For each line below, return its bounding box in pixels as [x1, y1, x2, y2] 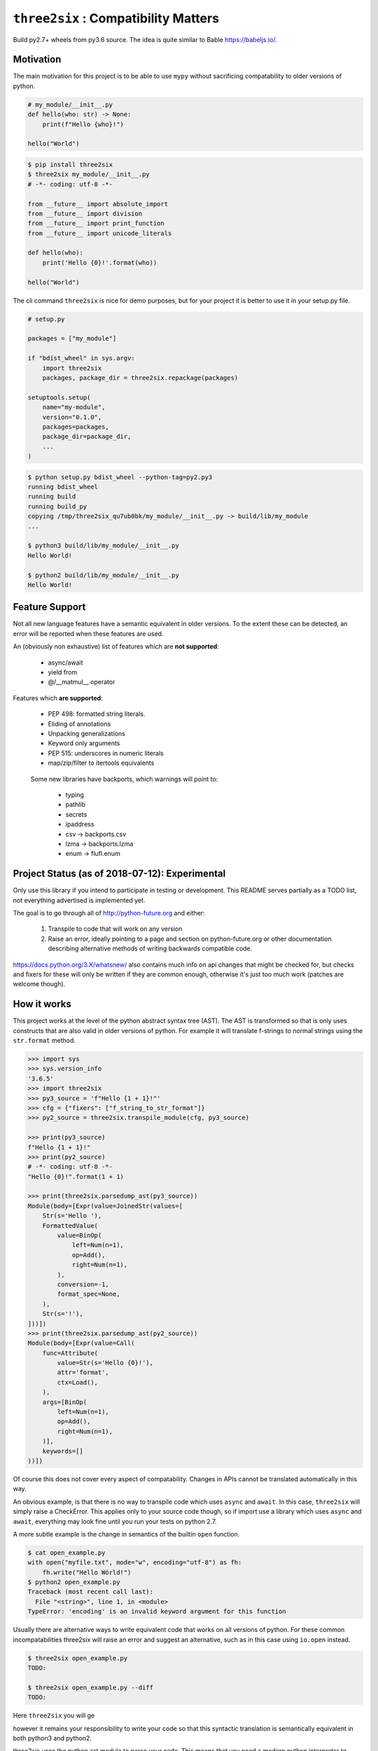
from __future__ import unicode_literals [27, 229, 172, 237]
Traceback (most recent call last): [27, 1588, 154, 1596]
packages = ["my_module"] [27, 335, 117, 342]
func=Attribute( [42, 1349, 98, 1357]
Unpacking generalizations [48, 729, 125, 738]
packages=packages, [42, 422, 110, 431]
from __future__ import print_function [27, 219, 164, 228]
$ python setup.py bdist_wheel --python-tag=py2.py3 [27, 473, 213, 481]
